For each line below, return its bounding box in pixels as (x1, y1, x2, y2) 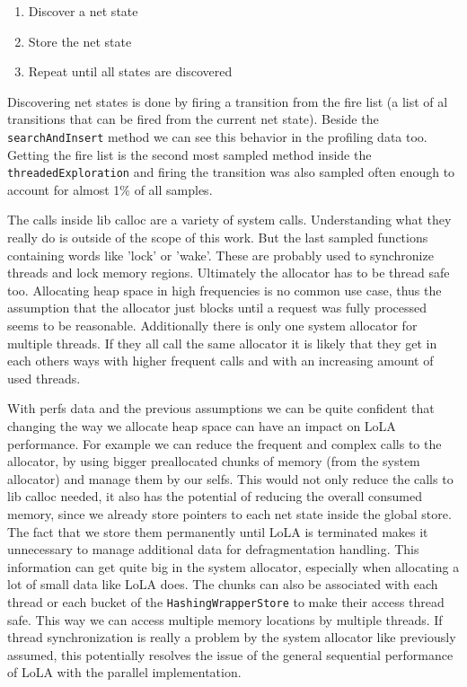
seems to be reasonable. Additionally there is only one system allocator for (7, 316, 418, 335)
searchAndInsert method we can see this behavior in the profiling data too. (7, 127, 427, 145)
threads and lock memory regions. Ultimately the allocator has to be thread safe (7, 263, 450, 282)
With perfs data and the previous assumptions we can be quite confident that (7, 399, 435, 418)
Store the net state (28, 31, 132, 50)
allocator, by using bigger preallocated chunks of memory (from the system (7, 452, 420, 471)
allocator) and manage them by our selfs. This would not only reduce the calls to (7, 469, 454, 488)
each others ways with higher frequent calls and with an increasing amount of (7, 351, 434, 370)
